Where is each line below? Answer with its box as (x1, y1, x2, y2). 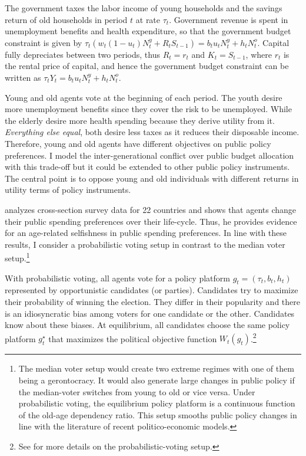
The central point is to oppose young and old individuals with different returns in (5, 172, 299, 184)
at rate (135, 13, 161, 25)
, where (245, 48, 272, 60)
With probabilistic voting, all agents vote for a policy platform (5, 271, 230, 284)
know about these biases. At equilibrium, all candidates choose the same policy (5, 319, 290, 331)
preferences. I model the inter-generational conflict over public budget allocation (5, 149, 294, 161)
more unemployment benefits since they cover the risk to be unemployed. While (5, 103, 292, 115)
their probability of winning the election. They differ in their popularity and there (5, 295, 300, 307)
